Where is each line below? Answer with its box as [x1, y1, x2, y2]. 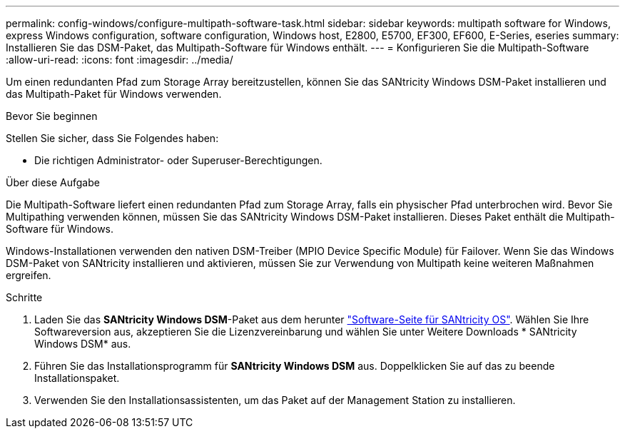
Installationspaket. [34, 372, 120, 384]
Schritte [6, 291, 43, 303]
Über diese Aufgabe [6, 176, 100, 188]
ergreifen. [6, 269, 51, 281]
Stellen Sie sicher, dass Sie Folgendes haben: [6, 132, 219, 144]
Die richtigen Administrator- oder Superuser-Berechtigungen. [34, 154, 322, 166]
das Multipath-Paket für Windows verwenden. [6, 88, 222, 100]
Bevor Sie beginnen [6, 110, 98, 122]
